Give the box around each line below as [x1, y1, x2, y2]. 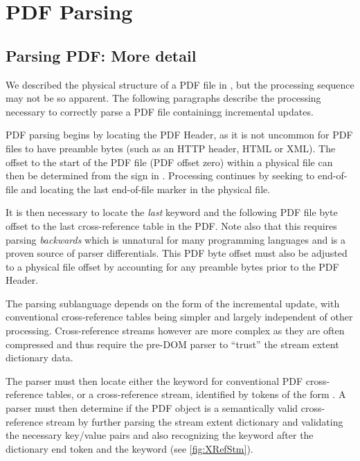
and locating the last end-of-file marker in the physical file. [21, 181, 271, 196]
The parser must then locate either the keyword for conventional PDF [6, 373, 303, 388]
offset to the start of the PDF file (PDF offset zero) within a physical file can [6, 154, 333, 169]
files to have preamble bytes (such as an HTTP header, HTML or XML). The [6, 141, 336, 155]
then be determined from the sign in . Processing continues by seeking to [6, 168, 315, 183]
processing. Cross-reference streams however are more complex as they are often [6, 323, 345, 338]
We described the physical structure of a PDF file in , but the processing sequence [6, 77, 354, 91]
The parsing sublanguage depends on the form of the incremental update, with [6, 296, 340, 310]
